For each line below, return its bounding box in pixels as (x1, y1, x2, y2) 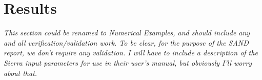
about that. (4, 67, 37, 78)
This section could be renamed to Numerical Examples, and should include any (4, 27, 250, 38)
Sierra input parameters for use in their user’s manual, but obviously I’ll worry (4, 57, 252, 68)
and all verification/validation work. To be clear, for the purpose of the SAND (4, 37, 249, 48)
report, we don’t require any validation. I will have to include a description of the (4, 47, 258, 58)
